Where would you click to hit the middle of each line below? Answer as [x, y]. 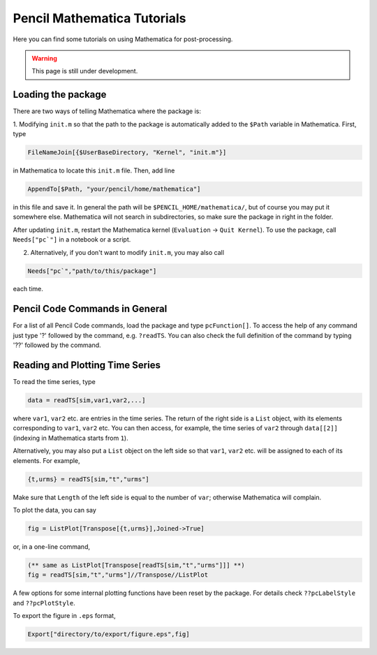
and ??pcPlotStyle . [44, 603]
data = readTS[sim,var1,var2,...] [87, 400]
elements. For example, [46, 460]
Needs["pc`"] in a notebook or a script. [72, 240]
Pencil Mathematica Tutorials [99, 18]
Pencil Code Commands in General [90, 309]
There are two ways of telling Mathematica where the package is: [107, 111]
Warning [44, 58]
